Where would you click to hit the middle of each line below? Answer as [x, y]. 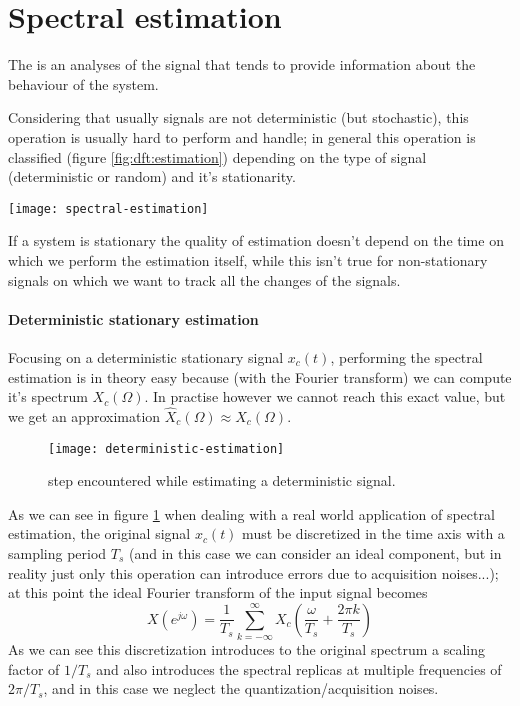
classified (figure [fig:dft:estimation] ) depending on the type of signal [217, 156]
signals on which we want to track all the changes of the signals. [204, 279]
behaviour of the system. [83, 83]
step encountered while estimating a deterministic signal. [222, 480]
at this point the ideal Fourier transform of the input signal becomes [218, 592]
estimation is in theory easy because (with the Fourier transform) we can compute [260, 376]
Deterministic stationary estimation [133, 318]
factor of [34, 668]
